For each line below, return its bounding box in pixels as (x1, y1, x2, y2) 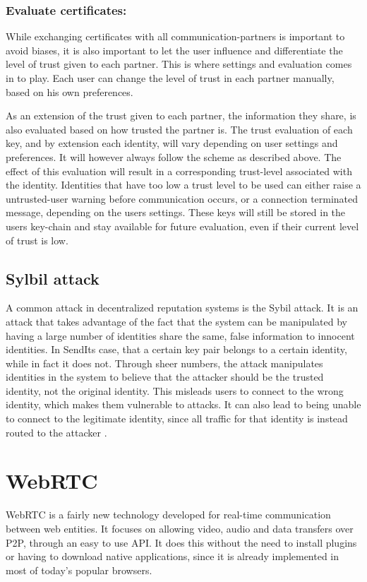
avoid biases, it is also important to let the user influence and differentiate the (6, 42, 343, 57)
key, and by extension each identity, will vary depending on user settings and (6, 136, 338, 150)
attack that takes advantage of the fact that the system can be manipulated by (6, 314, 347, 328)
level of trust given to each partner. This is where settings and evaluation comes (6, 57, 352, 71)
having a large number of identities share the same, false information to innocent (6, 328, 355, 343)
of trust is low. (6, 232, 68, 247)
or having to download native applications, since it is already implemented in (6, 549, 339, 564)
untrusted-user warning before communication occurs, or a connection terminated (6, 191, 359, 206)
